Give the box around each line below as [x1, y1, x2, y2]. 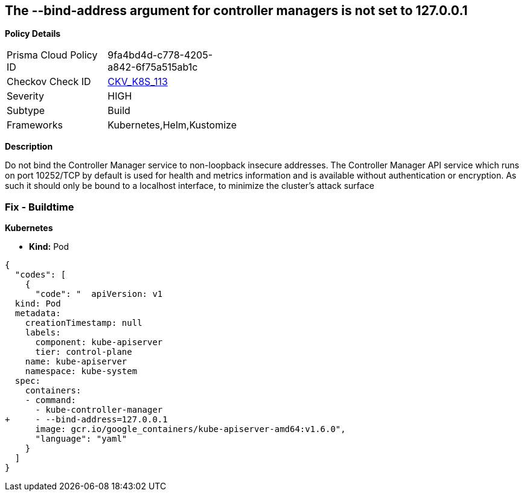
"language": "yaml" [35, 434, 127, 444]
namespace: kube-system [25, 366, 138, 377]
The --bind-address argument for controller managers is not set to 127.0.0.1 [5, 3, 468, 18]
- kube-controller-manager [35, 405, 163, 415]
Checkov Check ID [7, 75, 91, 88]
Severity [7, 90, 44, 103]
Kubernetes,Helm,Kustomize [107, 119, 237, 132]
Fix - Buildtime [5, 200, 74, 213]
